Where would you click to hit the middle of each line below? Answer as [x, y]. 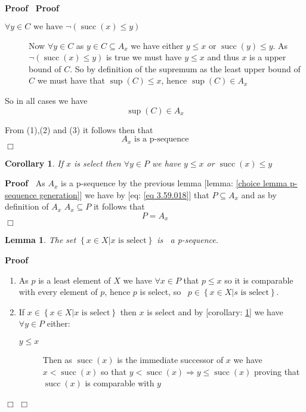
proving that [277, 371]
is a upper [268, 57]
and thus [223, 57]
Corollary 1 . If [34, 163]
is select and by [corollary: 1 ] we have [215, 311]
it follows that [119, 206]
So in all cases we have [46, 100]
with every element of [58, 292]
